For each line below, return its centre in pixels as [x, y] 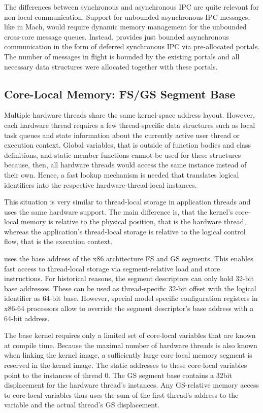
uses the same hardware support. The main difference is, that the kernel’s [119, 211]
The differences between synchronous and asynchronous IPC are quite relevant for [132, 7]
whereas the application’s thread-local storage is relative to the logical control [125, 231]
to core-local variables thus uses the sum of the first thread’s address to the [121, 394]
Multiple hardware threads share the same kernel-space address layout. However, [129, 115]
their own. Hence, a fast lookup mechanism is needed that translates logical [122, 174]
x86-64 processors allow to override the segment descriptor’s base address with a [129, 308]
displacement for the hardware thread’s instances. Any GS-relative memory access [132, 385]
